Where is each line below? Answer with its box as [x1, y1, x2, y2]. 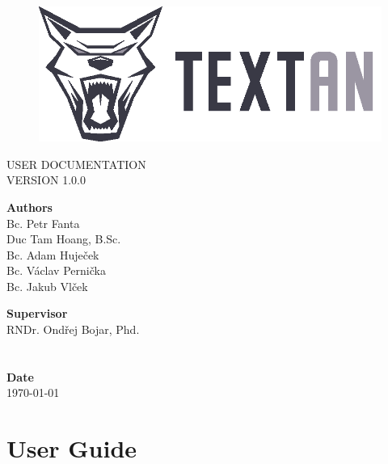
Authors [6, 198, 53, 215]
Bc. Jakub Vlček [6, 277, 88, 294]
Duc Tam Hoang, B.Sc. [6, 230, 121, 247]
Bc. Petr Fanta [6, 214, 80, 231]
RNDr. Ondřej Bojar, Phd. [6, 321, 140, 338]
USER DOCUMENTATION [6, 155, 146, 172]
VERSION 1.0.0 [6, 171, 86, 188]
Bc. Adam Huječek [6, 246, 99, 263]
